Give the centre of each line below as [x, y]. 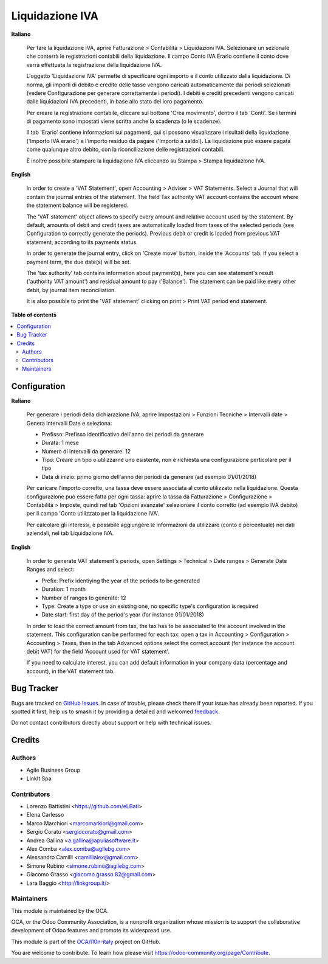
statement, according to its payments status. [82, 242]
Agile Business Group [53, 770]
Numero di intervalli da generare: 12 [86, 451]
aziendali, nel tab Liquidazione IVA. [70, 533]
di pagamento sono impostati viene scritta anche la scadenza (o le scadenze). [124, 121]
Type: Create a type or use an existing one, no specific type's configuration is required [150, 606]
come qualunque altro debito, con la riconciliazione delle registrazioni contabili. [125, 150]
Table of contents [34, 315]
